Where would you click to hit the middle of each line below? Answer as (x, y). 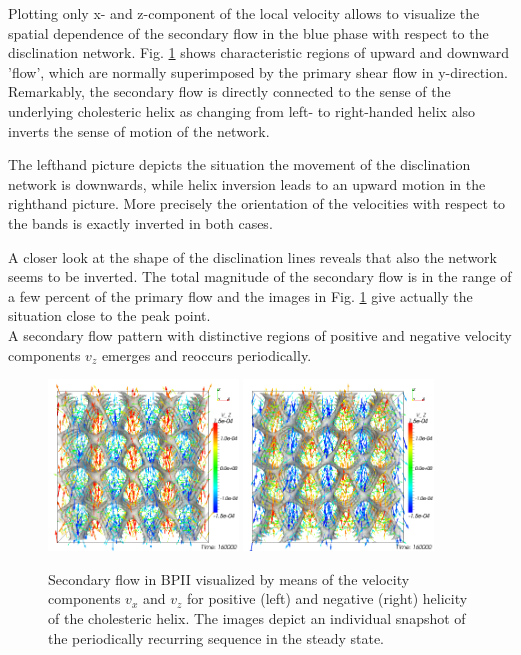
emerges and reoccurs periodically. (206, 354)
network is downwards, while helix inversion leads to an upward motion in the (247, 183)
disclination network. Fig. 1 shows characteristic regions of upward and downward (258, 52)
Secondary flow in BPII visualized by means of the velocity (229, 578)
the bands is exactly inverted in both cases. (140, 222)
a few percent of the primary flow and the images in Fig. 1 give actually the (240, 295)
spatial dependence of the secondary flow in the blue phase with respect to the (248, 32)
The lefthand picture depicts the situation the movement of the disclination (239, 164)
